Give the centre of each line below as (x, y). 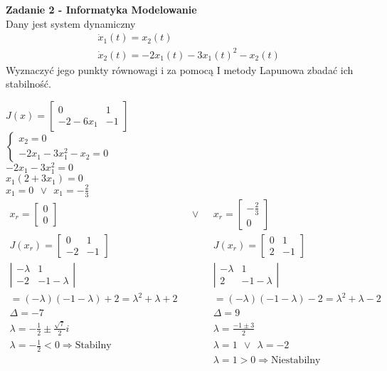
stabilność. (28, 84)
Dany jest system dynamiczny (71, 23)
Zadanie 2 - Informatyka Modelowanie (101, 9)
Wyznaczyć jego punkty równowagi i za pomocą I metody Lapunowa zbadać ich (180, 69)
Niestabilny (296, 361)
